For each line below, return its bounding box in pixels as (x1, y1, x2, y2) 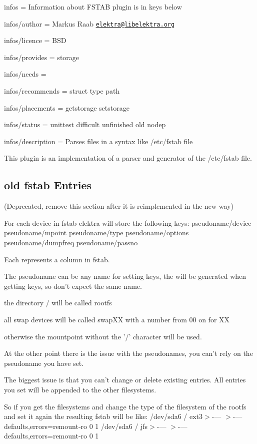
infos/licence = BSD (4, 35, 66, 46)
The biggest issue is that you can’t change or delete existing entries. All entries (4, 374, 246, 385)
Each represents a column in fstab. (4, 254, 110, 264)
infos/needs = (4, 69, 46, 79)
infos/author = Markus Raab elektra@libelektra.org (4, 18, 175, 29)
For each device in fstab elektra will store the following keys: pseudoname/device (4, 217, 251, 228)
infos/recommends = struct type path (4, 86, 120, 96)
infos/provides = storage (4, 52, 79, 62)
